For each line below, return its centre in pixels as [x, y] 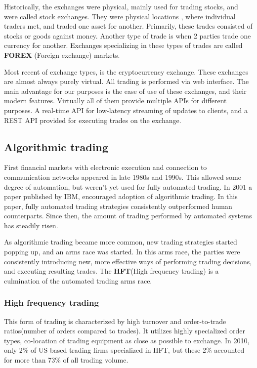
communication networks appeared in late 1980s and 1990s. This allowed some [123, 177]
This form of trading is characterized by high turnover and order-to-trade [115, 321]
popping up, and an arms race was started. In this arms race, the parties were [122, 252]
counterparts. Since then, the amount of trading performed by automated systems [128, 216]
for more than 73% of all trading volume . [66, 360]
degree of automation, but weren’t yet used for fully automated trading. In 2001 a [128, 186]
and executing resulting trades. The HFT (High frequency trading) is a [111, 271]
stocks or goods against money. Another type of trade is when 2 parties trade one [128, 35]
